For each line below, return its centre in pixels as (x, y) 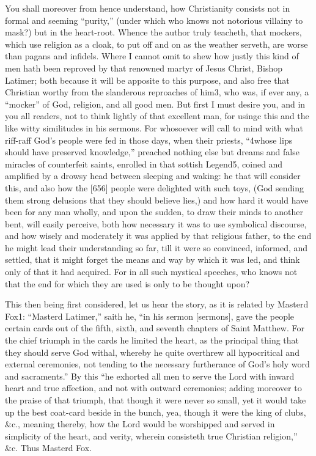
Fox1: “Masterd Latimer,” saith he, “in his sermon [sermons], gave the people (150, 316)
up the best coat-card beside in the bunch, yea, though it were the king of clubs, (156, 412)
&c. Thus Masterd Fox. (48, 448)
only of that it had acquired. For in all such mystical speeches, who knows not (151, 272)
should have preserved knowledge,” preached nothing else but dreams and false (152, 152)
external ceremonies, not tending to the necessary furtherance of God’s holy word (157, 364)
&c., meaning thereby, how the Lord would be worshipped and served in (140, 424)
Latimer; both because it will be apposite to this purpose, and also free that (147, 80)
